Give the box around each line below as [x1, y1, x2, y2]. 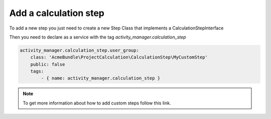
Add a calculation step [9, 7, 105, 18]
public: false [30, 61, 65, 67]
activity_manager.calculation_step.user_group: [20, 47, 139, 53]
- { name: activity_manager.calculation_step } [41, 75, 161, 81]
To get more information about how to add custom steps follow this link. [23, 100, 171, 106]
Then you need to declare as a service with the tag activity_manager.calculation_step [9, 34, 186, 40]
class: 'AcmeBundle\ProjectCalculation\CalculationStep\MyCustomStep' [30, 54, 208, 60]
